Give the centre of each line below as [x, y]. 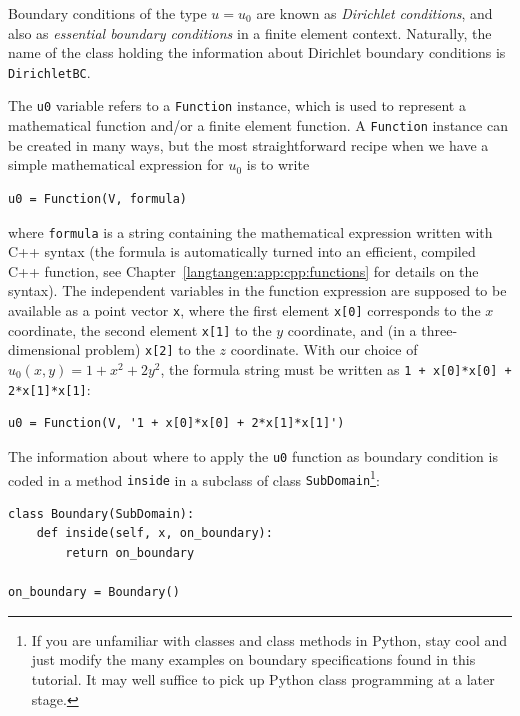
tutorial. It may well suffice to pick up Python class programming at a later [263, 678]
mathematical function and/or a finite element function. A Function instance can [258, 125]
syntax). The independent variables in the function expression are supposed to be [257, 290]
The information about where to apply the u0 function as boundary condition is [253, 455]
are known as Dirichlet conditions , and [374, 13]
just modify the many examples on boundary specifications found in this [253, 659]
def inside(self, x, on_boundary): [154, 533]
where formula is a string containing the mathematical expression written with [250, 231]
